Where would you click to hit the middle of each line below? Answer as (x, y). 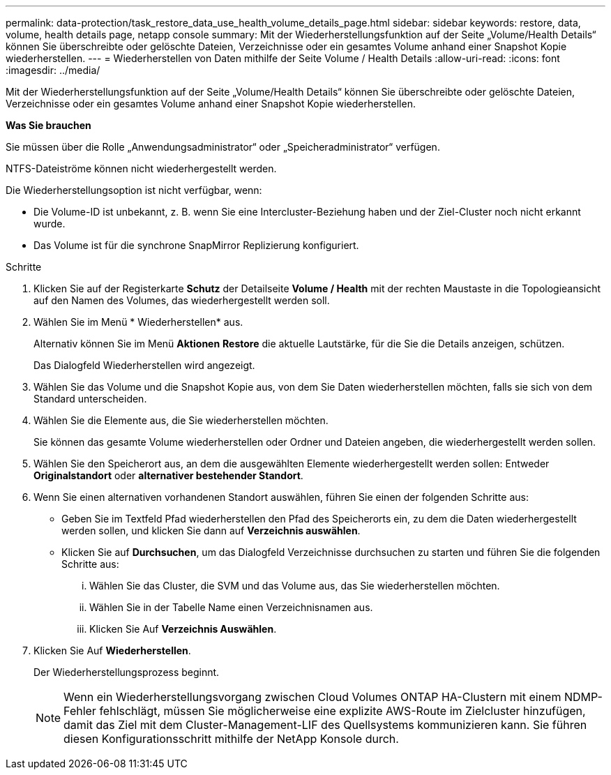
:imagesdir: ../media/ (53, 70)
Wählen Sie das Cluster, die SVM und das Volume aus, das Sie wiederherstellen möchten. (295, 586)
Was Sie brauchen (48, 125)
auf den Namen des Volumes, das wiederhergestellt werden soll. (182, 300)
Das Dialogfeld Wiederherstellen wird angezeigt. (144, 365)
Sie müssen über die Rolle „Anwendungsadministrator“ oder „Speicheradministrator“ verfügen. (223, 147)
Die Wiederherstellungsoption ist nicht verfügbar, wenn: (134, 190)
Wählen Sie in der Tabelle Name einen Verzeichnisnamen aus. (231, 607)
